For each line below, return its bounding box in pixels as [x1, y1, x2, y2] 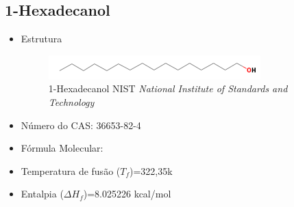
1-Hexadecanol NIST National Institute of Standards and [48, 81, 288, 96]
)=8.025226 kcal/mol [83, 187, 171, 201]
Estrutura [21, 31, 62, 46]
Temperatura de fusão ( [21, 163, 121, 178]
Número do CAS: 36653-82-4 [21, 118, 141, 132]
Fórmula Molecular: [21, 141, 103, 155]
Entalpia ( [21, 187, 64, 201]
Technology [48, 94, 95, 109]
